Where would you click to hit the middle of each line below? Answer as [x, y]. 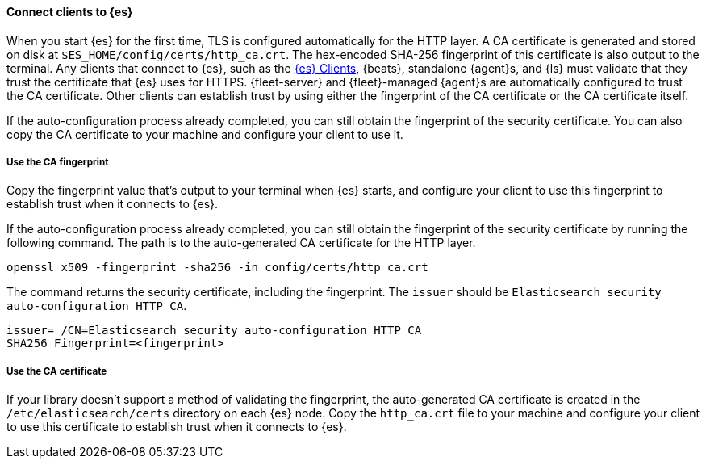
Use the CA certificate [57, 371]
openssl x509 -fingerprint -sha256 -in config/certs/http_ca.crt [217, 268]
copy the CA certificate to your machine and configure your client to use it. [205, 134]
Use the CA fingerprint [58, 162]
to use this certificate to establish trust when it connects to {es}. [177, 427]
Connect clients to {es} [70, 12]
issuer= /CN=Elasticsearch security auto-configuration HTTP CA [214, 331]
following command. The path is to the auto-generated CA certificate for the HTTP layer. [241, 243]
